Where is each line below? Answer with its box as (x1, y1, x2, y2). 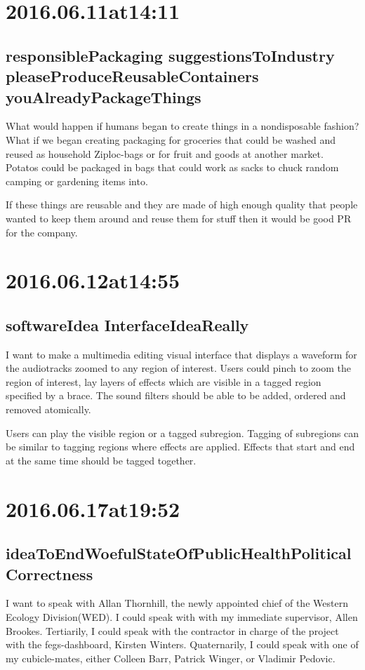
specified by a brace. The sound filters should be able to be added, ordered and (6, 388, 346, 403)
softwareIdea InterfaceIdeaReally (6, 314, 249, 335)
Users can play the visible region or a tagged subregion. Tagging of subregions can (6, 425, 359, 440)
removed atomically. (6, 402, 91, 417)
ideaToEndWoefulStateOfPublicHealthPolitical (6, 542, 352, 564)
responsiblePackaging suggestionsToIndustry (6, 44, 335, 66)
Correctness (6, 563, 93, 584)
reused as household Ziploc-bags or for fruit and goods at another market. (6, 146, 324, 161)
